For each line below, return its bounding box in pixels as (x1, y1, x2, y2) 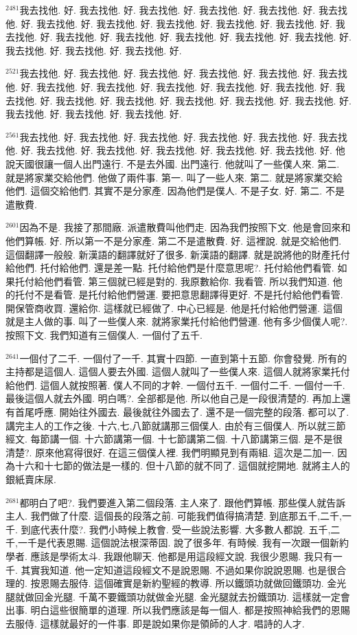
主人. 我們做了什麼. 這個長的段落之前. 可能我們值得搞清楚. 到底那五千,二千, (5, 509, 342, 523)
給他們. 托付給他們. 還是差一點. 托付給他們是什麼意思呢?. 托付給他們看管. (5, 260, 334, 275)
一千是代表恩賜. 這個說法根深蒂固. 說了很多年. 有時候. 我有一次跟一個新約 (17, 535, 349, 550)
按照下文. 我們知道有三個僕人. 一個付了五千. (5, 328, 203, 342)
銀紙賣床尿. (5, 472, 56, 486)
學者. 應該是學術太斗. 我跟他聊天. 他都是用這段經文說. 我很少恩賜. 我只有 (5, 548, 333, 563)
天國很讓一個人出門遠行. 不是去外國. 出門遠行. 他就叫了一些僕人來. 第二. (14, 156, 340, 170)
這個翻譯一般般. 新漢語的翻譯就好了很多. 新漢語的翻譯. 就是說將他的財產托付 (5, 247, 350, 261)
